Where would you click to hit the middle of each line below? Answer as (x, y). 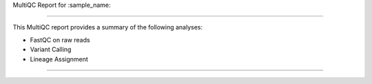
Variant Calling (51, 50)
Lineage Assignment (59, 59)
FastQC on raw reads (60, 40)
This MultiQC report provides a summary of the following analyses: (108, 27)
